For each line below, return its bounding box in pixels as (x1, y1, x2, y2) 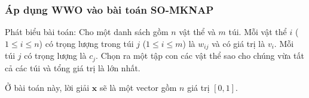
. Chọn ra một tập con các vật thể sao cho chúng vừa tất (96, 49, 304, 62)
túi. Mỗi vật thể (228, 26, 287, 38)
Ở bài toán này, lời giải (5, 81, 90, 94)
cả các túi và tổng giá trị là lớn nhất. (5, 61, 140, 74)
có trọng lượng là (24, 49, 87, 62)
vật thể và (179, 26, 216, 38)
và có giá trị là (212, 37, 265, 49)
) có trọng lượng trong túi (39, 37, 134, 49)
